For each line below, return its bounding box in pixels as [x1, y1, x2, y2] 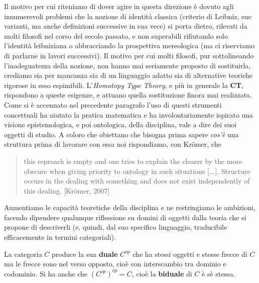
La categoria [4, 248, 42, 259]
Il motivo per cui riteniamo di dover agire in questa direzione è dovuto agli [4, 1, 234, 11]
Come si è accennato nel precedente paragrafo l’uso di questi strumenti [4, 99, 222, 110]
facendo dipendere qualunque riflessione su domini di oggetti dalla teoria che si [4, 212, 246, 222]
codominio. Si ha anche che [4, 268, 88, 278]
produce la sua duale [52, 248, 118, 259]
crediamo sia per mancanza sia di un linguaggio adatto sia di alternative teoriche [4, 70, 253, 80]
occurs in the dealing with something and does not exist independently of [24, 175, 250, 186]
